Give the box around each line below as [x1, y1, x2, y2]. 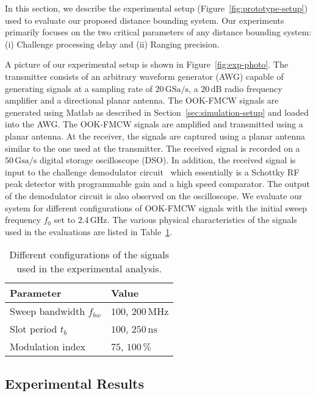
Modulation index [10, 339, 86, 354]
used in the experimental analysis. [16, 261, 162, 276]
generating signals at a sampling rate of [5, 82, 153, 94]
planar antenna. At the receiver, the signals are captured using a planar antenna [5, 129, 306, 142]
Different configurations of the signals [9, 247, 170, 262]
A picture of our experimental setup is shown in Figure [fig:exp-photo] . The [5, 58, 289, 71]
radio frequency [224, 82, 282, 94]
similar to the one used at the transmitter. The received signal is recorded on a [5, 141, 300, 154]
